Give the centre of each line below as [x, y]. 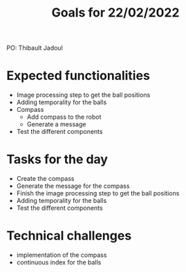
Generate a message [56, 124]
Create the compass [45, 179]
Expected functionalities [78, 76]
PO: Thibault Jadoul [35, 48]
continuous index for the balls [59, 262]
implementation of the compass [62, 255]
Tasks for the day [57, 159]
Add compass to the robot [64, 117]
